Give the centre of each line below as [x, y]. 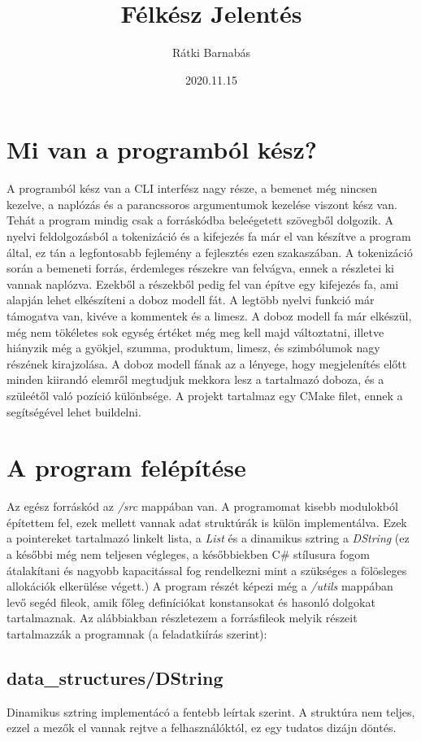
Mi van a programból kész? [162, 149]
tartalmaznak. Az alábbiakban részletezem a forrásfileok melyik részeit [182, 618]
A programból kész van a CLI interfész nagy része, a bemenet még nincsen [192, 188]
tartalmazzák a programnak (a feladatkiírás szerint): [137, 634]
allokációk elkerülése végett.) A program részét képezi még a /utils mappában [200, 586]
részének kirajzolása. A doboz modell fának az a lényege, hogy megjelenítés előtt [207, 363]
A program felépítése [126, 467]
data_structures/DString [115, 678]
